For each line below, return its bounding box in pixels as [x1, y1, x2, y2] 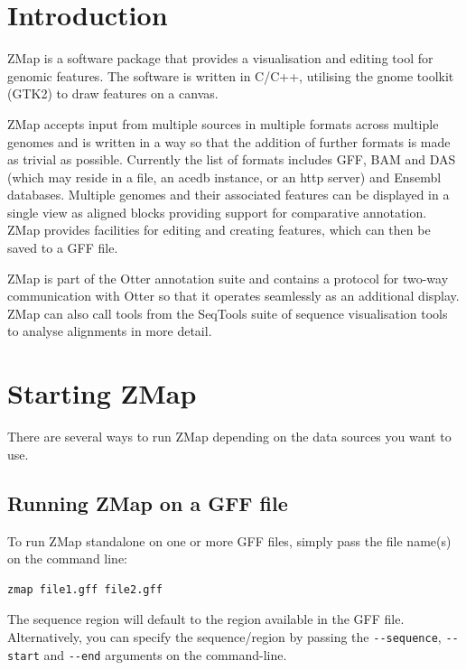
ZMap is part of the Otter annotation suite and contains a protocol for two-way [7, 268, 449, 287]
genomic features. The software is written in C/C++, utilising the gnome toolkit [7, 66, 454, 85]
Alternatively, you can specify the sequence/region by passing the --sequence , [7, 627, 442, 646]
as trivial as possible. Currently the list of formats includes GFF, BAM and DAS [7, 150, 456, 169]
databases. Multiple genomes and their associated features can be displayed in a [7, 185, 450, 204]
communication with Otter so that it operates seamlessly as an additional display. [7, 286, 460, 305]
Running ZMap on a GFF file [7, 489, 288, 516]
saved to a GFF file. [7, 238, 118, 257]
